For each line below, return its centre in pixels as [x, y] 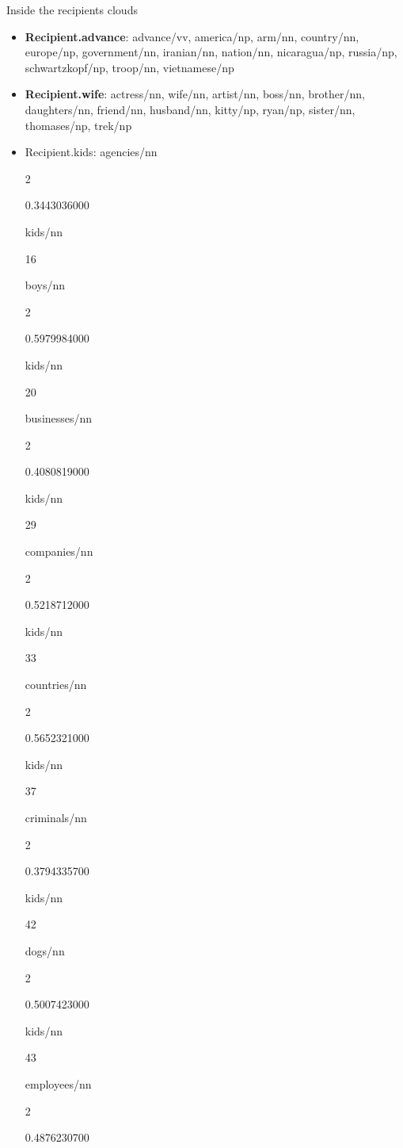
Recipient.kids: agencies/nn [91, 152]
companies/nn [59, 551]
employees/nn [58, 1083]
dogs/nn [45, 950]
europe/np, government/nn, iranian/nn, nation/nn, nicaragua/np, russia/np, [211, 52]
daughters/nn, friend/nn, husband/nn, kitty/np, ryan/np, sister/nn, [190, 109]
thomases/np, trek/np [78, 125]
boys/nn [45, 285]
